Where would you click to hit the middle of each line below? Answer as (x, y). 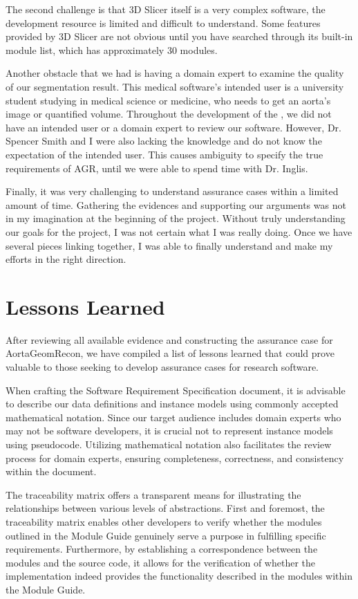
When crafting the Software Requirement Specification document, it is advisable (176, 390)
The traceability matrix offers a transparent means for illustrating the (153, 494)
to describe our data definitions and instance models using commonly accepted (172, 404)
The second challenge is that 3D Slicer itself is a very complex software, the (166, 9)
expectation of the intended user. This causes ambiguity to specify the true (164, 154)
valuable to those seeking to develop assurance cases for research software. (162, 367)
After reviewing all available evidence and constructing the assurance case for (169, 339)
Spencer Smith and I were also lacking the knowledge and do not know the (164, 141)
